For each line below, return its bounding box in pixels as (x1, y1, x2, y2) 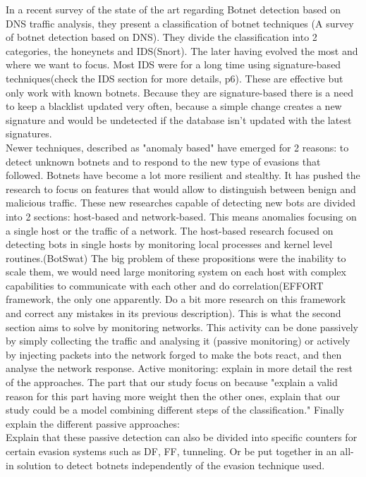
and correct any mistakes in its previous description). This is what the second (6, 306, 341, 321)
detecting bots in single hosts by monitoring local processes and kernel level (6, 237, 333, 252)
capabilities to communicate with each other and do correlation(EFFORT (6, 278, 324, 292)
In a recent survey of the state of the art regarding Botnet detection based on (6, 2, 341, 16)
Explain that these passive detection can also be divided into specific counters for (6, 430, 358, 445)
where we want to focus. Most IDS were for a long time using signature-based (6, 57, 341, 72)
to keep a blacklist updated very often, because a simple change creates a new (6, 99, 342, 113)
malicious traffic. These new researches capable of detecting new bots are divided (6, 195, 355, 210)
